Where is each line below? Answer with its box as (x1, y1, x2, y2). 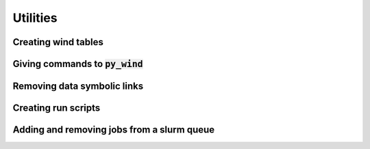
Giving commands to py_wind (12, 58, 143, 70)
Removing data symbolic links (12, 81, 144, 92)
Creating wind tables (12, 36, 104, 48)
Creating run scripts (12, 103, 101, 114)
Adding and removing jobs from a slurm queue (12, 124, 215, 136)
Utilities (12, 10, 58, 25)
